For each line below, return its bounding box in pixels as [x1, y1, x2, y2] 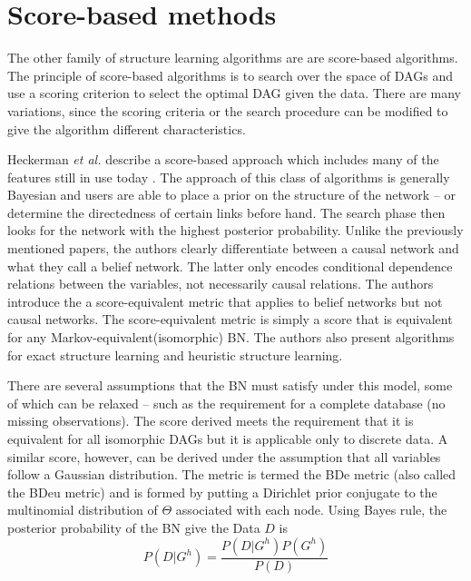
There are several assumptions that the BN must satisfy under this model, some [7, 376, 453, 395]
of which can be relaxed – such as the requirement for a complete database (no [7, 393, 446, 412]
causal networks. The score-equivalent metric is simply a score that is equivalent [7, 310, 453, 329]
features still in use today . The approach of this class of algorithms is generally [7, 167, 450, 186]
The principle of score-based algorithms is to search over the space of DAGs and [7, 65, 453, 84]
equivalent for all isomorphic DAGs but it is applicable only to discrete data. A [7, 429, 448, 448]
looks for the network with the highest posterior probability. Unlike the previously [7, 221, 464, 240]
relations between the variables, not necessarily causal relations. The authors [7, 274, 434, 293]
